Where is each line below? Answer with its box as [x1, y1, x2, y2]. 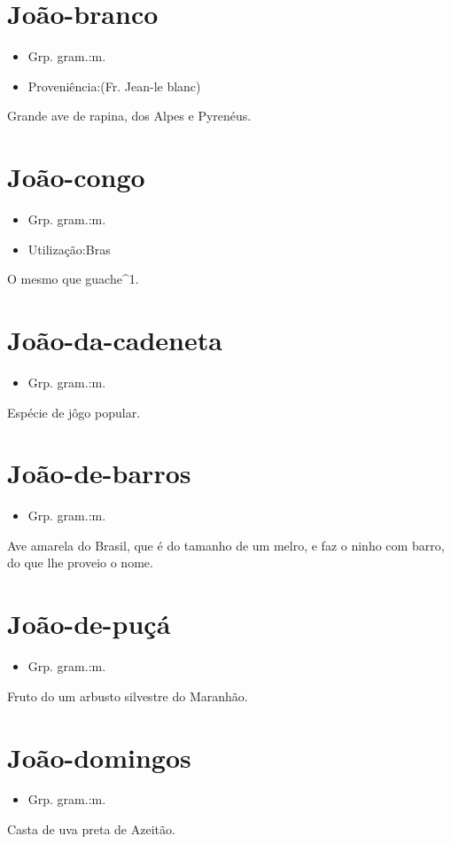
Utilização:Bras [27, 239, 111, 258]
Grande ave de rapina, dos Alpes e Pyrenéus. [7, 106, 252, 125]
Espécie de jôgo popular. [7, 402, 141, 421]
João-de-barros [7, 455, 191, 491]
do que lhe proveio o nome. [7, 553, 153, 572]
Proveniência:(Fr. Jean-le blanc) [27, 76, 201, 95]
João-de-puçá [7, 606, 171, 642]
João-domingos [7, 738, 191, 775]
